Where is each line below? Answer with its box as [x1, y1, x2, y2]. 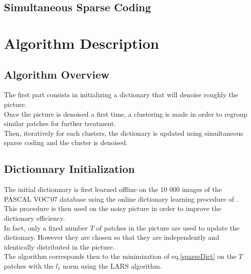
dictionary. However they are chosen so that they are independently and [4, 232, 219, 242]
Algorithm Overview [4, 66, 109, 82]
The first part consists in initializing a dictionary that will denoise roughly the [4, 89, 238, 100]
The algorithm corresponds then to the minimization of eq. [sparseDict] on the [4, 251, 236, 261]
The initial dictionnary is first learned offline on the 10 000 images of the [4, 184, 222, 194]
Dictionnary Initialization [4, 161, 135, 176]
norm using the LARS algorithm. [63, 260, 162, 271]
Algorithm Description [4, 33, 159, 53]
